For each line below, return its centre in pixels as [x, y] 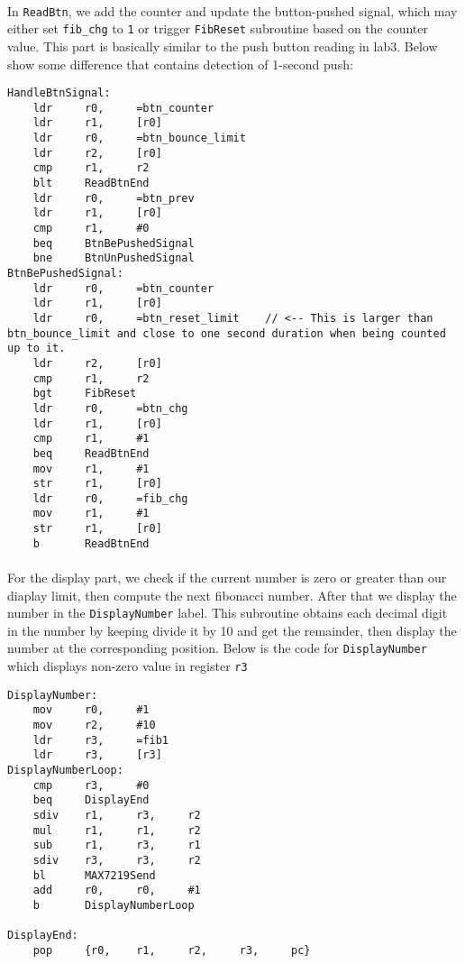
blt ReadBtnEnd [91, 184]
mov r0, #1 [91, 710]
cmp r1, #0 [91, 228]
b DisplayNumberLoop [114, 905]
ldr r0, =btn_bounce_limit [139, 138]
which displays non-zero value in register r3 [128, 666]
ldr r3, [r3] [97, 755]
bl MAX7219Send [94, 875]
